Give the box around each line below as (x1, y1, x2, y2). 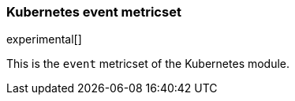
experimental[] (6, 32, 82, 47)
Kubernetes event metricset (6, 4, 181, 20)
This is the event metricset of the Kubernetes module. (6, 57, 290, 71)
